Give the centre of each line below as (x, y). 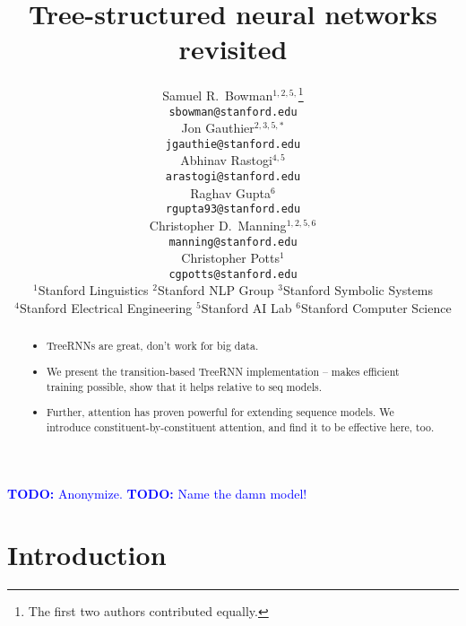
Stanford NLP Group (216, 290)
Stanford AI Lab (246, 308)
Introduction (87, 555)
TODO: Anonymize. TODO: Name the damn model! (157, 493)
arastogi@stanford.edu (233, 177)
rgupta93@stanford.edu (233, 209)
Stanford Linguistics (93, 290)
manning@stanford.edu (233, 242)
